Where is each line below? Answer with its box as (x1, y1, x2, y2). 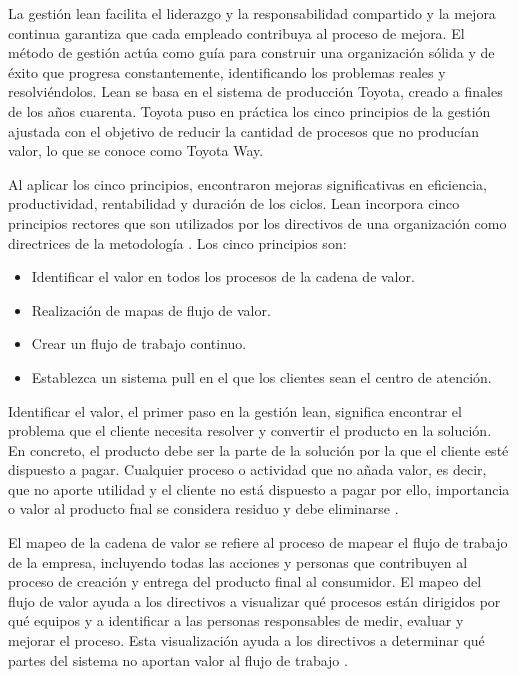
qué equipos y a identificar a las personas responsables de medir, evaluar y (8, 610, 464, 631)
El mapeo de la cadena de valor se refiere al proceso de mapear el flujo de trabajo (8, 532, 508, 553)
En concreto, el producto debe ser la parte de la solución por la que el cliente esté (8, 439, 509, 460)
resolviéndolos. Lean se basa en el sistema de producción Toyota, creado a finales (8, 81, 503, 102)
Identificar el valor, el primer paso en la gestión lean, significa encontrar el (8, 400, 462, 421)
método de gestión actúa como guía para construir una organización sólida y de (8, 42, 495, 63)
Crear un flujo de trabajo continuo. (31, 333, 247, 354)
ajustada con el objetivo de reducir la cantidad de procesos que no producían (8, 120, 479, 141)
